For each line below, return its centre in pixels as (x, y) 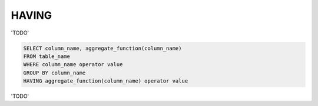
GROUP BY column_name (54, 73)
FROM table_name (47, 56)
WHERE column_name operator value (73, 65)
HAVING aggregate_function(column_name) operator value (106, 81)
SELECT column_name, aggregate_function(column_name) (102, 48)
